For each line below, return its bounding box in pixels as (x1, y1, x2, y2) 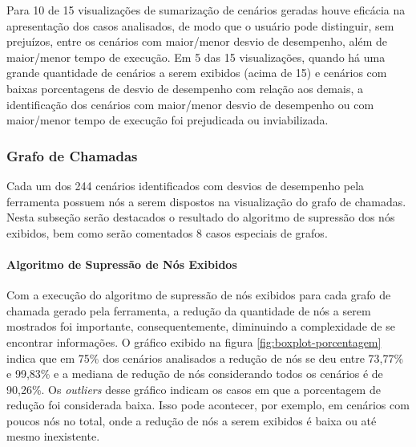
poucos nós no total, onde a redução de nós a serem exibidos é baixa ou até (6, 412, 377, 429)
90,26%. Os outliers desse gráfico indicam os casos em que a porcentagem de (6, 380, 381, 397)
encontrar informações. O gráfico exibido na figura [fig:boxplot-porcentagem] (6, 333, 382, 350)
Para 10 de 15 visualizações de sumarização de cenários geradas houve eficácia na (6, 2, 406, 18)
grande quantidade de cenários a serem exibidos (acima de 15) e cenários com (6, 64, 387, 81)
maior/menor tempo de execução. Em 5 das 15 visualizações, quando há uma (6, 48, 386, 65)
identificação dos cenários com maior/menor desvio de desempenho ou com (6, 95, 374, 112)
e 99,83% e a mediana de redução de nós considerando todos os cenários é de (6, 365, 383, 382)
